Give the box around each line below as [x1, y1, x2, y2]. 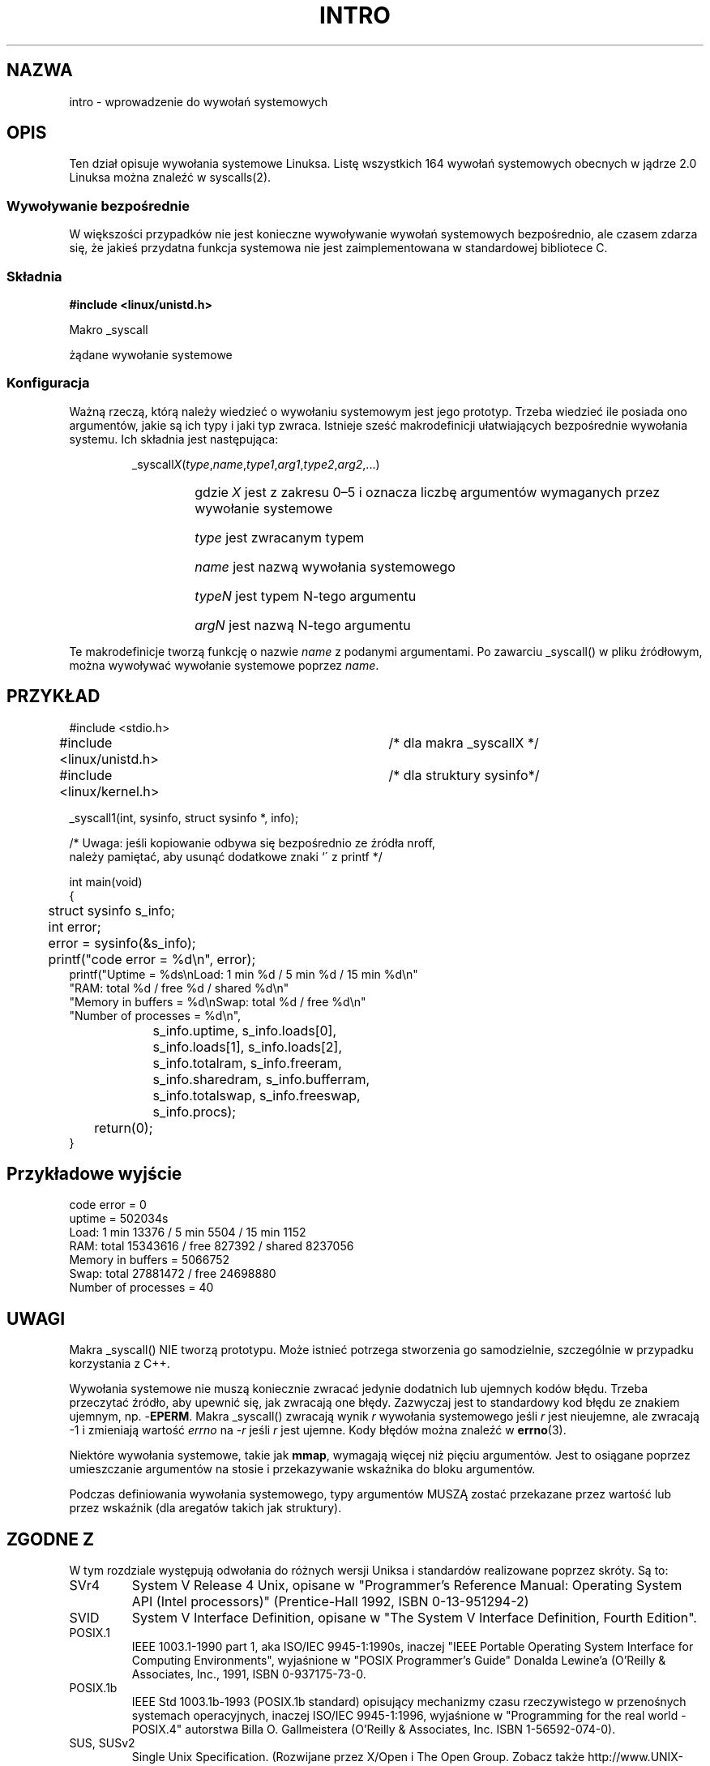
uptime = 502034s [69, 1211, 169, 1226]
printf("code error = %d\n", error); [48, 950, 256, 967]
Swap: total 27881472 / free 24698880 [69, 1267, 276, 1281]
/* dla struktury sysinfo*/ [388, 766, 540, 783]
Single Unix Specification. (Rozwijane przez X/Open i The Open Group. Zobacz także [131, 1750, 585, 1764]
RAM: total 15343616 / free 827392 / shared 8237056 [69, 1239, 354, 1254]
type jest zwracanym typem [195, 529, 365, 546]
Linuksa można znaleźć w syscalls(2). [69, 170, 272, 185]
